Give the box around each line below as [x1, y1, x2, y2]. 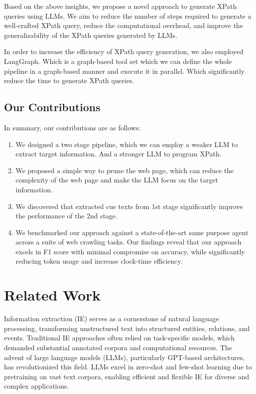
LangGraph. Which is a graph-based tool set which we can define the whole [4, 56, 232, 66]
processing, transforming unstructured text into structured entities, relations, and [4, 323, 250, 333]
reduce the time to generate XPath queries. [4, 75, 134, 86]
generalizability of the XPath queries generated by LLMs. [4, 30, 178, 40]
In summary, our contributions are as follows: [4, 122, 141, 132]
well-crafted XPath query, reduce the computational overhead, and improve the [4, 20, 243, 30]
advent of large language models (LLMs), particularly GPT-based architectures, [4, 352, 245, 362]
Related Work [4, 285, 101, 305]
